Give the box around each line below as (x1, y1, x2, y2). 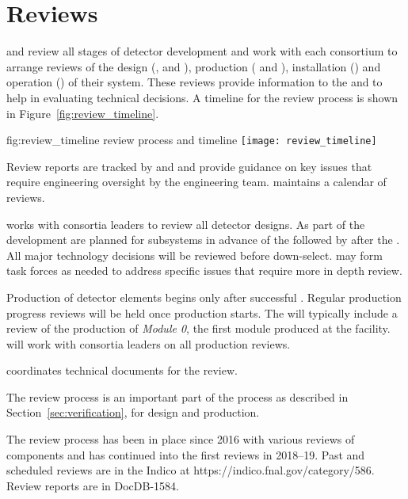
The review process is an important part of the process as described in (6, 388, 349, 405)
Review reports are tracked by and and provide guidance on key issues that (6, 158, 372, 174)
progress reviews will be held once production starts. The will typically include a (6, 304, 398, 321)
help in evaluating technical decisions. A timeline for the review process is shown (6, 89, 398, 105)
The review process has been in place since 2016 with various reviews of (6, 431, 355, 448)
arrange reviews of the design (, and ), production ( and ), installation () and (6, 58, 381, 74)
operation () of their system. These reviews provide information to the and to (6, 74, 383, 90)
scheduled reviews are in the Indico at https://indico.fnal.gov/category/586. (6, 462, 375, 478)
